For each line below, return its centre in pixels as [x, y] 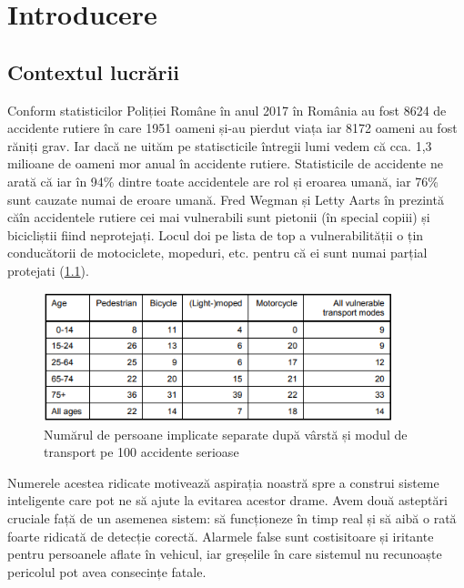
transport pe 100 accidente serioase [141, 452]
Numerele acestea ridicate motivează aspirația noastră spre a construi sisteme [223, 482]
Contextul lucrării [93, 71]
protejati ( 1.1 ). [48, 270]
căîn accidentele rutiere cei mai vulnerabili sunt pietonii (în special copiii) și [219, 217]
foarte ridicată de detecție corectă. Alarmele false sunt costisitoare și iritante [221, 536]
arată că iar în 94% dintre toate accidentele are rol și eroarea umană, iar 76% [223, 181]
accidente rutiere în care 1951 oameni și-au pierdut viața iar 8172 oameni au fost [232, 128]
